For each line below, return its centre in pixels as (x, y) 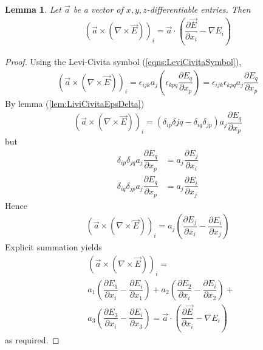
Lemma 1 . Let (33, 9)
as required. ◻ (32, 340)
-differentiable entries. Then (199, 9)
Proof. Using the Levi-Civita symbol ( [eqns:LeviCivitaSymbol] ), (123, 62)
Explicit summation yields (53, 247)
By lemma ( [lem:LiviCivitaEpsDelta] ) (75, 103)
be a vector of (98, 9)
